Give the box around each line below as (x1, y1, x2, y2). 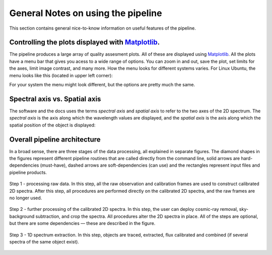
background (9, 213, 35, 219)
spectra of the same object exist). (9, 238, 79, 244)
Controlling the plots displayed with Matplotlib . (9, 38, 160, 47)
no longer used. (9, 195, 42, 201)
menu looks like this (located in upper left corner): (9, 72, 113, 78)
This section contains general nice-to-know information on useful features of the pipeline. (9, 25, 196, 31)
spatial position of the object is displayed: (9, 122, 96, 128)
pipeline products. (9, 169, 47, 175)
